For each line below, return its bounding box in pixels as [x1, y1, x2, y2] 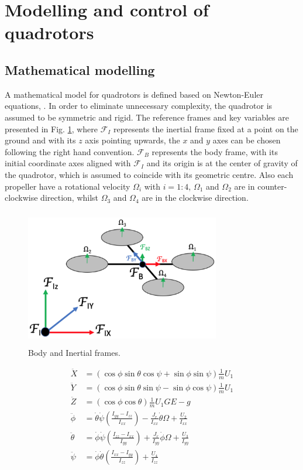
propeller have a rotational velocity [5, 180, 130, 192]
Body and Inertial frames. [28, 347, 120, 359]
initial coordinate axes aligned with [5, 157, 131, 169]
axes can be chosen [212, 134, 281, 146]
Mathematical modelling [5, 60, 155, 78]
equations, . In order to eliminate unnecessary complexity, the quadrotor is [5, 100, 273, 112]
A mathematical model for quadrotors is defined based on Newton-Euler [5, 88, 263, 100]
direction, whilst [40, 191, 99, 204]
